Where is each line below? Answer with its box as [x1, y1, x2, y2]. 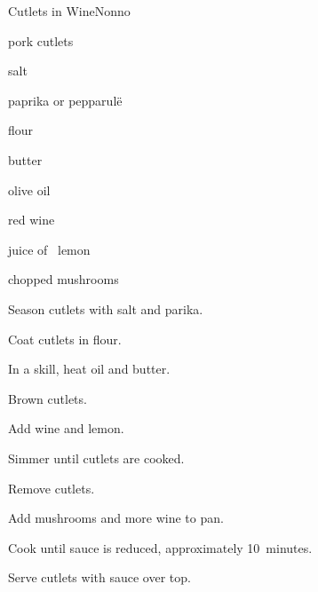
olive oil [8, 180, 51, 199]
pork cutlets [8, 31, 74, 50]
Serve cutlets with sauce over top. [8, 568, 191, 587]
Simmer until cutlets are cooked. [8, 448, 185, 467]
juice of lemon [8, 240, 91, 258]
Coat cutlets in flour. [8, 329, 122, 348]
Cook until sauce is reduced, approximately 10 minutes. [8, 538, 313, 556]
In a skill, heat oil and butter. [8, 359, 171, 378]
